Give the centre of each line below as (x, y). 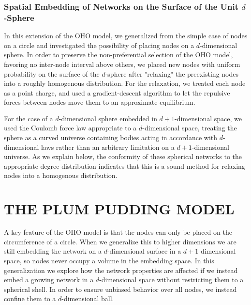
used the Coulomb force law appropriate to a (70, 128)
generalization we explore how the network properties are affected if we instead (121, 270)
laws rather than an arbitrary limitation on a (108, 147)
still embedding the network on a (53, 251)
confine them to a (30, 298)
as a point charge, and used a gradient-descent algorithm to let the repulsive (117, 92)
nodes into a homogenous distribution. (61, 175)
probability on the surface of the (52, 73)
